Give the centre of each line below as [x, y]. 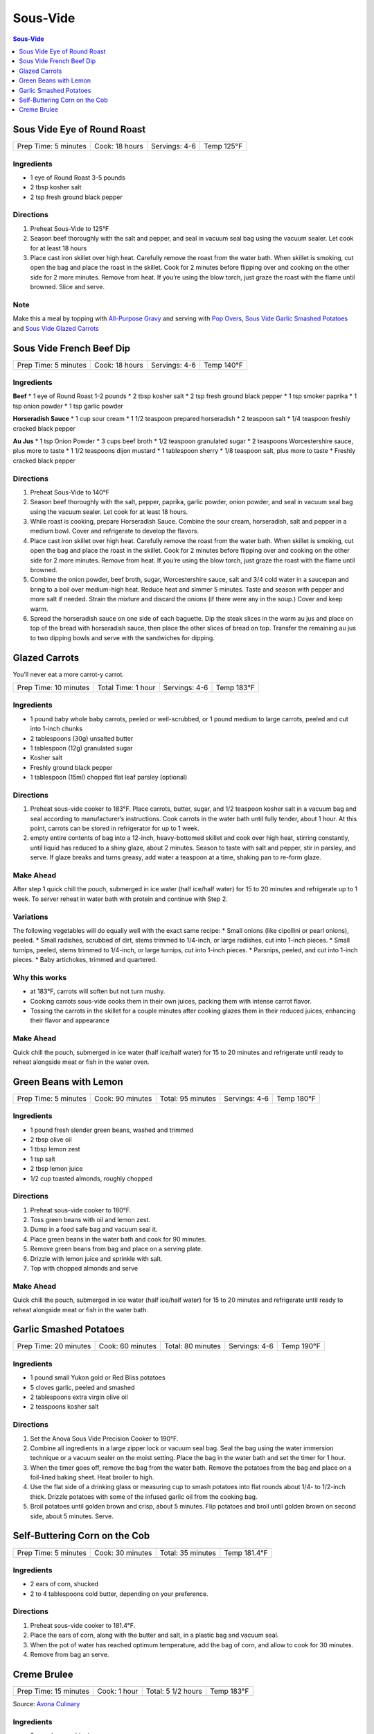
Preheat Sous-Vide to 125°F [70, 228]
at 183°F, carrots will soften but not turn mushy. [98, 991]
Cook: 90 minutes [123, 1098]
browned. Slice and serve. [68, 287]
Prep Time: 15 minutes [53, 1691]
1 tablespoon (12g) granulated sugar [81, 748]
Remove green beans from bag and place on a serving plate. [116, 1249]
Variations [30, 917]
